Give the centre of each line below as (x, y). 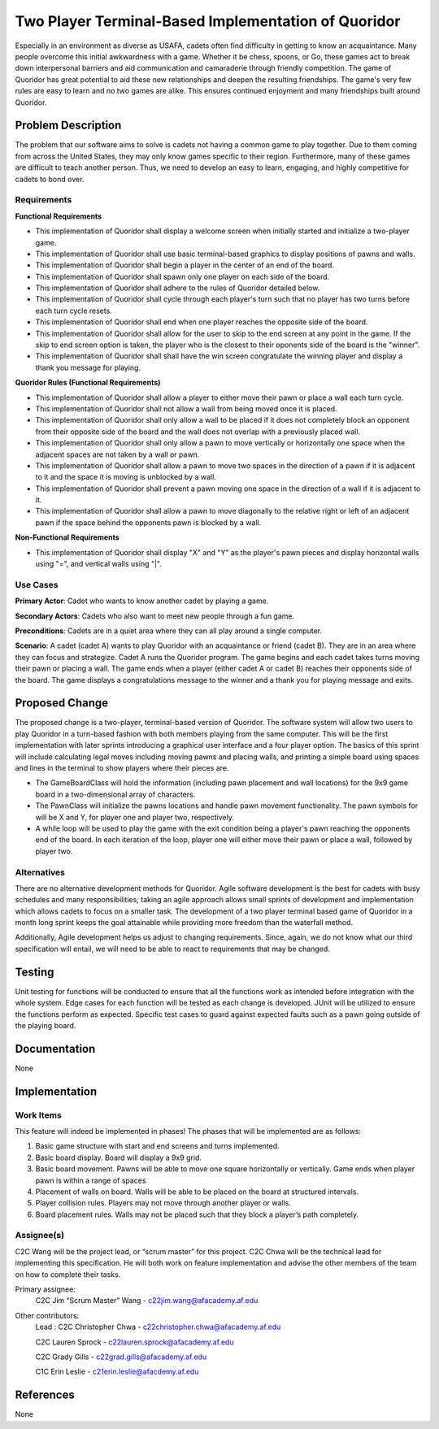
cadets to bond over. (50, 179)
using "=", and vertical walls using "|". (99, 564)
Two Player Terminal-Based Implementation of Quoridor (208, 21)
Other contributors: (47, 1315)
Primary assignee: (46, 1289)
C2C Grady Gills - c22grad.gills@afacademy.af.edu (121, 1357)
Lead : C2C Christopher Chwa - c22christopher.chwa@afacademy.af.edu (158, 1327)
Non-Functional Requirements (67, 537)
